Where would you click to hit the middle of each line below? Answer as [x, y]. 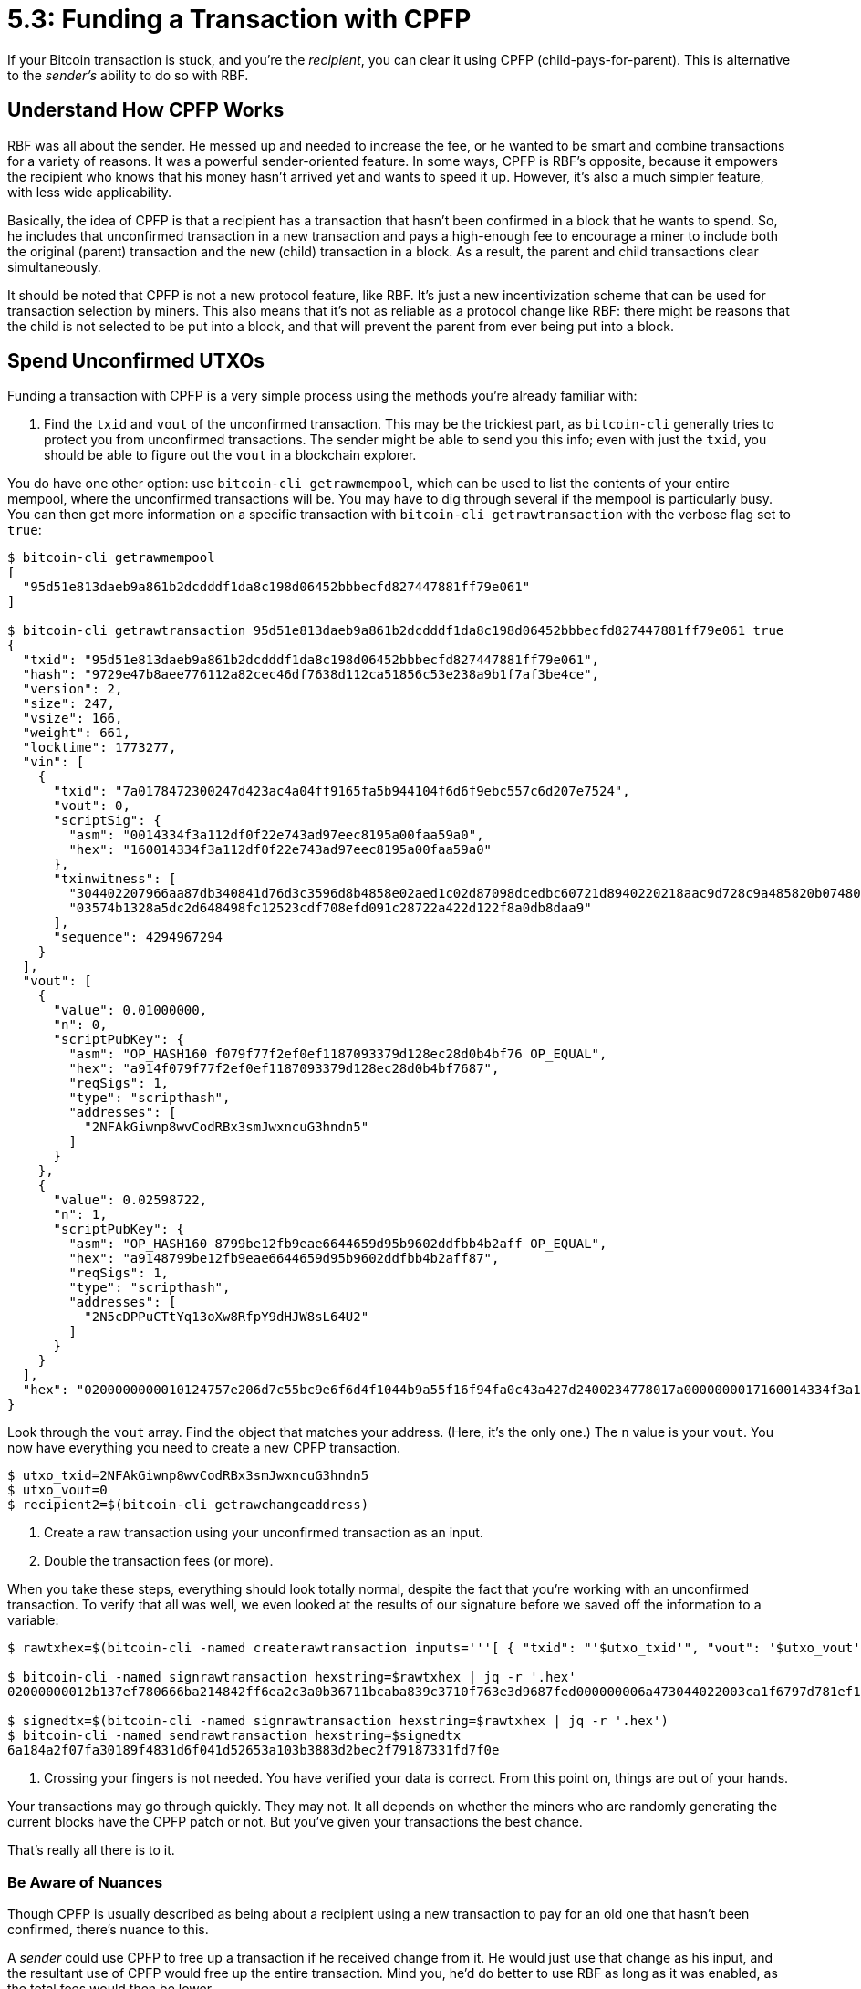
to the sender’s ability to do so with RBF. [128, 75]
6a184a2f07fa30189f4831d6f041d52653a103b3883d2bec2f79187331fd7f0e [254, 1750]
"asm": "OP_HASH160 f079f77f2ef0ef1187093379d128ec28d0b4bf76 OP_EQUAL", [338, 1054]
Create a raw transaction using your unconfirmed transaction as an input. [264, 1533]
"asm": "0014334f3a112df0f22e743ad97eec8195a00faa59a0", [276, 835]
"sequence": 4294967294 [138, 937]
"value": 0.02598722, [130, 1200]
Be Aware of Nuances [85, 1882]
